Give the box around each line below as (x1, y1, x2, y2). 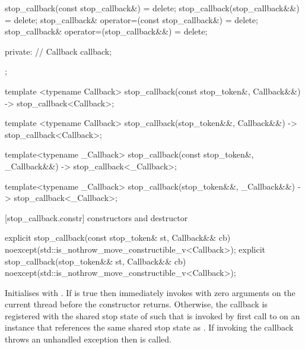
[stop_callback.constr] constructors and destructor (5, 211, 188, 224)
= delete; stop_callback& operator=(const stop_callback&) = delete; (5, 13, 258, 26)
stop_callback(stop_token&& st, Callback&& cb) (5, 254, 186, 267)
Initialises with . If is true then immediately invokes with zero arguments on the (5, 286, 296, 298)
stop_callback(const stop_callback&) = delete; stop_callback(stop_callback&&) (5, 2, 300, 14)
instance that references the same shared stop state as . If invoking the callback (5, 321, 294, 334)
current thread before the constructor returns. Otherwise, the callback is (5, 298, 268, 310)
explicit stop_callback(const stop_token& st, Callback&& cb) (5, 231, 231, 244)
